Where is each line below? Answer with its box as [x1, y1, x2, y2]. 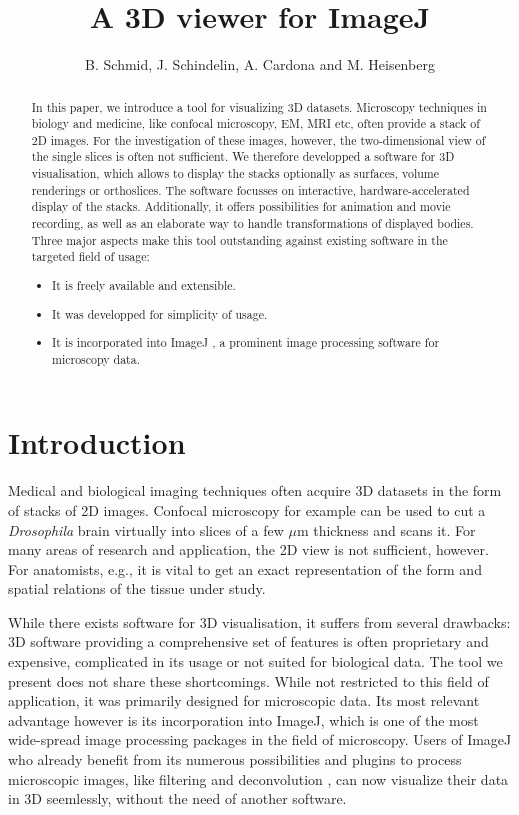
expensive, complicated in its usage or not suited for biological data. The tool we [8, 651, 503, 672]
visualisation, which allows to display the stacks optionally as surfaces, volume [31, 165, 440, 182]
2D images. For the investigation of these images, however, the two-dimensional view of [31, 131, 486, 148]
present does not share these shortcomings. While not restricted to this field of [8, 670, 489, 691]
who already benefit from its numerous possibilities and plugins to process [8, 749, 462, 770]
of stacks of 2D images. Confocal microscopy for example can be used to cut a [8, 499, 486, 520]
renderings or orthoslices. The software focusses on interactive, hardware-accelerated [31, 181, 470, 198]
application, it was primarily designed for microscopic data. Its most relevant [8, 690, 480, 711]
